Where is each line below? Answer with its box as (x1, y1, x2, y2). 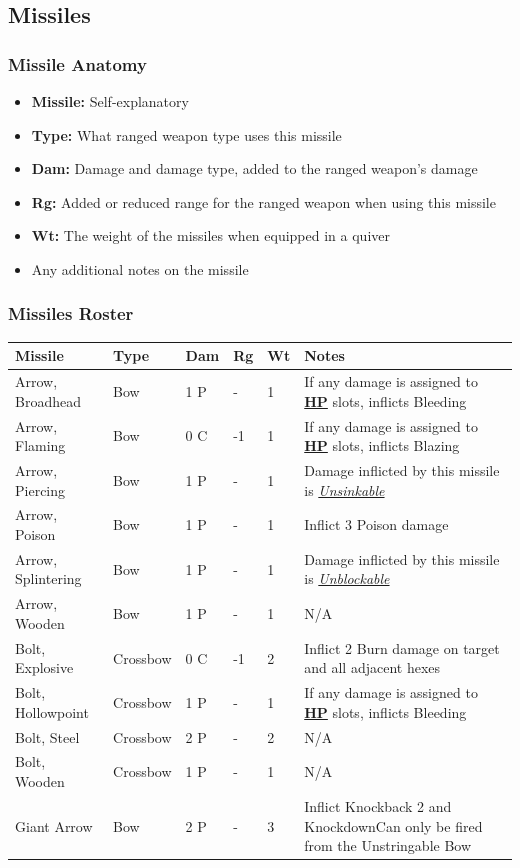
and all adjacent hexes (304, 657, 441, 678)
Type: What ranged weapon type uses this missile (31, 124, 342, 145)
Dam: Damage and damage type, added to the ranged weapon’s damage (31, 158, 478, 179)
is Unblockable (304, 568, 390, 589)
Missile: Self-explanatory (31, 91, 189, 111)
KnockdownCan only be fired (304, 815, 483, 836)
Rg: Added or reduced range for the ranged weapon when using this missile (31, 191, 496, 212)
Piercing (15, 479, 66, 500)
